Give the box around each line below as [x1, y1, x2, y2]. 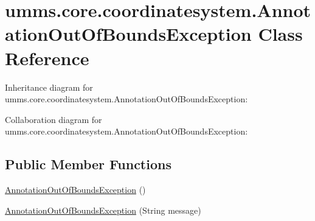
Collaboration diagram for [5, 113, 102, 125]
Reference [5, 45, 89, 70]
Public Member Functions [5, 155, 171, 174]
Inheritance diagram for [5, 80, 93, 93]
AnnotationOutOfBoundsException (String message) [5, 203, 201, 216]
